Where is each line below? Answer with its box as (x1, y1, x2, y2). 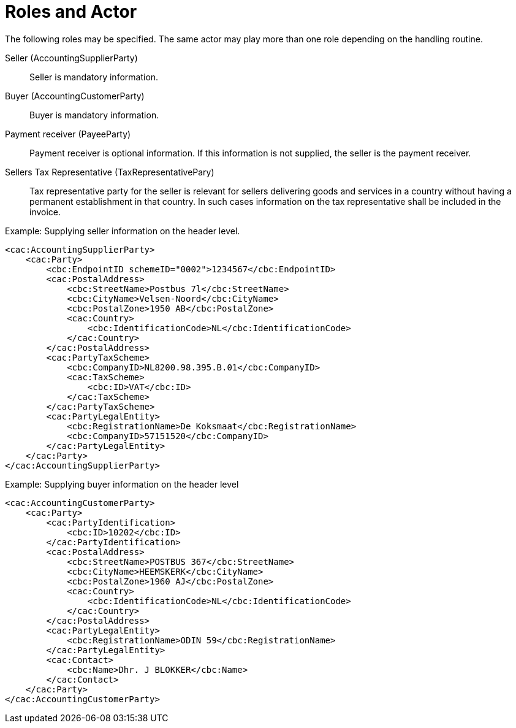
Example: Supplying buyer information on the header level (5, 478, 239, 489)
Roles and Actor (5, 1, 137, 22)
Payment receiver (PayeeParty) (5, 128, 131, 139)
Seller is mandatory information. (29, 71, 159, 82)
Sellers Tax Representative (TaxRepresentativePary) (5, 166, 214, 177)
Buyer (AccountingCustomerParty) (5, 90, 145, 101)
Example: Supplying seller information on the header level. (5, 225, 240, 236)
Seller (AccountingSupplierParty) (5, 52, 138, 63)
